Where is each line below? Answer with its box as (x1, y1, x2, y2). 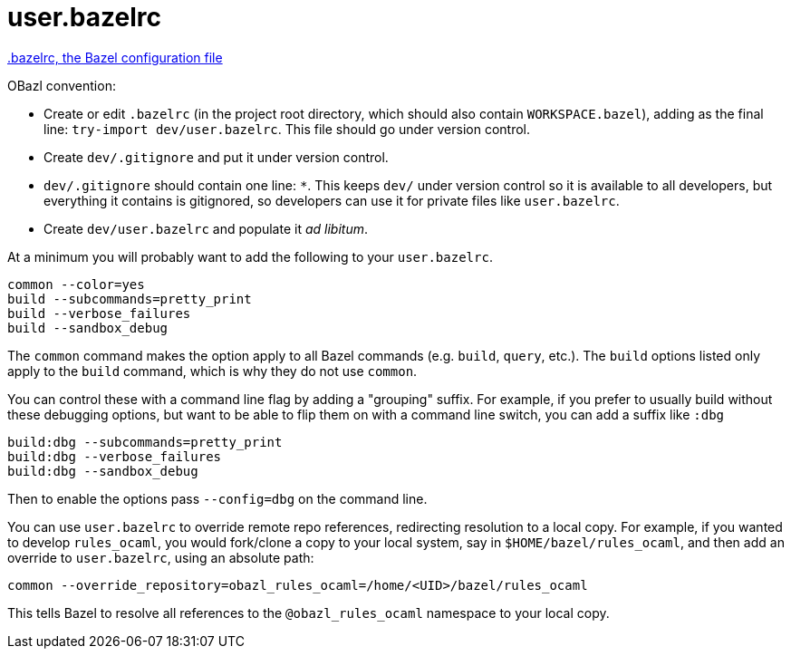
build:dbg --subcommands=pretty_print (7, 434, 283, 449)
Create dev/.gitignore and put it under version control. (43, 149, 389, 165)
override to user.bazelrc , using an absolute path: (7, 549, 314, 565)
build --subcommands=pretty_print (7, 291, 252, 306)
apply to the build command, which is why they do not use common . (7, 362, 418, 379)
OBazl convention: (7, 77, 116, 93)
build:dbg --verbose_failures (7, 449, 222, 464)
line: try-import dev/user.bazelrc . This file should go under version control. (43, 121, 530, 137)
